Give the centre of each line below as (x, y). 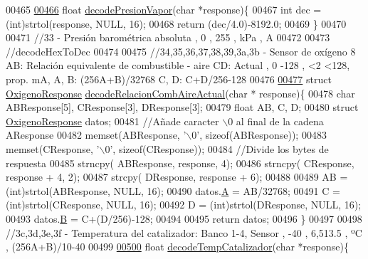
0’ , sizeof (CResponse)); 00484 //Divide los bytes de (217, 148)
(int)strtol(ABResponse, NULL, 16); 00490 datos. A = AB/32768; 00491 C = (173, 190)
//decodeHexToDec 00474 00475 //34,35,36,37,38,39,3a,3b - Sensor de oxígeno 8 (181, 51)
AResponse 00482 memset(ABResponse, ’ (96, 135)
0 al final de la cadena (276, 121)
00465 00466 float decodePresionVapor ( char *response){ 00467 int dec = (164, 9)
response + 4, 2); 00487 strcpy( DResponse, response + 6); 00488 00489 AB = (177, 177)
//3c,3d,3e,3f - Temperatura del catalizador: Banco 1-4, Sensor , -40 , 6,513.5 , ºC (184, 232)
